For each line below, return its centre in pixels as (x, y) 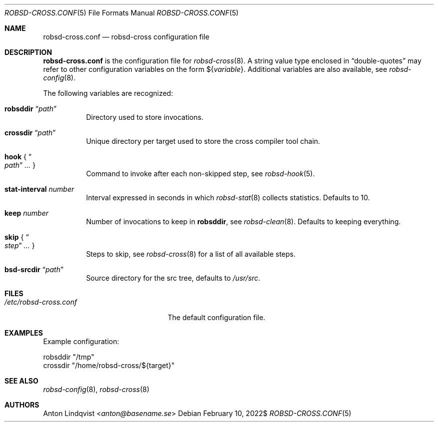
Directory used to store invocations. (145, 117)
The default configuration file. (217, 317)
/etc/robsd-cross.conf (41, 302)
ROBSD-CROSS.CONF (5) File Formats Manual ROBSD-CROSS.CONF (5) (122, 13)
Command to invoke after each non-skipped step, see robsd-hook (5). (201, 174)
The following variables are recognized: (108, 93)
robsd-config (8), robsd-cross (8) (96, 389)
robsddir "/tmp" (69, 357)
